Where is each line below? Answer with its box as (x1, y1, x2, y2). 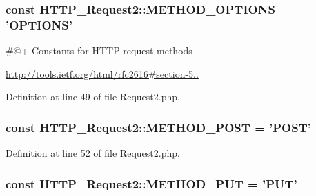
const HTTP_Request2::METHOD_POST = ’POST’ (6, 118, 312, 135)
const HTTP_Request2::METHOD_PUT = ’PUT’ (6, 175, 297, 192)
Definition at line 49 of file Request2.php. (6, 89, 180, 104)
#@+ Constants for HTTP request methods (6, 43, 192, 58)
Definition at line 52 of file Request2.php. (6, 146, 180, 160)
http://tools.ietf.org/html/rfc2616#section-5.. (6, 66, 199, 80)
